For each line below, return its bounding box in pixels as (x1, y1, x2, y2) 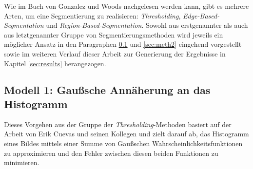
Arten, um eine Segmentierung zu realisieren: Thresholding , (4, 10, 181, 20)
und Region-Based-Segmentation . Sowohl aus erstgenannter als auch (46, 20, 248, 30)
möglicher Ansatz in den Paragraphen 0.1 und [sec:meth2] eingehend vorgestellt (4, 39, 242, 49)
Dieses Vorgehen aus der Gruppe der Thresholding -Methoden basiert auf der (4, 119, 232, 129)
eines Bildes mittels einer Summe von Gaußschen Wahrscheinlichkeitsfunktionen (4, 138, 243, 148)
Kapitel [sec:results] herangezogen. (4, 58, 106, 68)
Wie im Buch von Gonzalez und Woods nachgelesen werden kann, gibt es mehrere (4, 1, 249, 11)
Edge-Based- (183, 10, 220, 20)
